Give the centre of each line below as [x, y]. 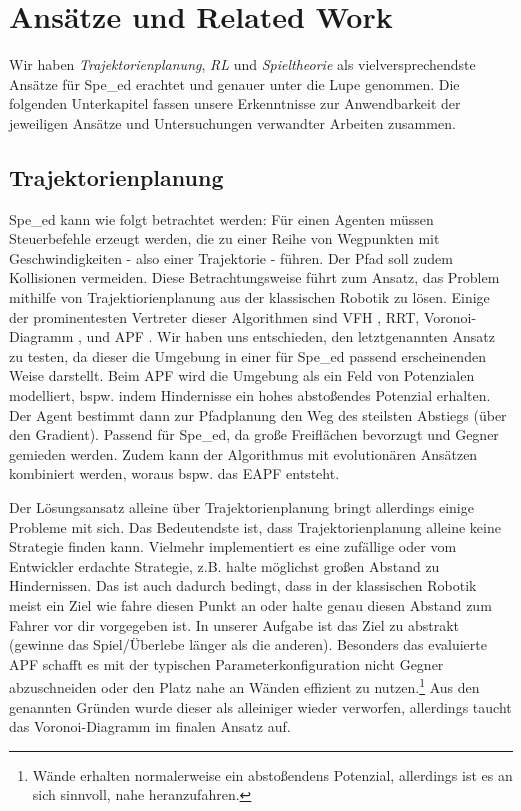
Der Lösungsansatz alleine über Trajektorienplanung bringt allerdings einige [241, 507]
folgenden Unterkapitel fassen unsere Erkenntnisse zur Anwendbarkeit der [235, 103]
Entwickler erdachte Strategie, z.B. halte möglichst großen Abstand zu [224, 565]
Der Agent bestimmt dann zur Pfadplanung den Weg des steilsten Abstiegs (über [258, 414]
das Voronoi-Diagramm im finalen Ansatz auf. [150, 726]
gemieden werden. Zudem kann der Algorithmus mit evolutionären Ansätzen [243, 453]
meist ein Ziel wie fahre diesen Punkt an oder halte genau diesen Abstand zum [250, 604]
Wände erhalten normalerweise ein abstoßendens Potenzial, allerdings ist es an [272, 774]
